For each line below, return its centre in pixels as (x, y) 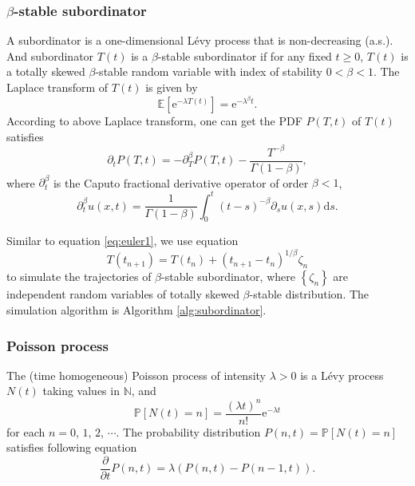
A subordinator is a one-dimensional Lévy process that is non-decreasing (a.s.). (200, 40)
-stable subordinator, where (228, 277)
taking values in (81, 391)
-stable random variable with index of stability (209, 71)
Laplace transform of (57, 87)
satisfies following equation (72, 447)
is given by (172, 87)
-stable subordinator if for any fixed (245, 55)
